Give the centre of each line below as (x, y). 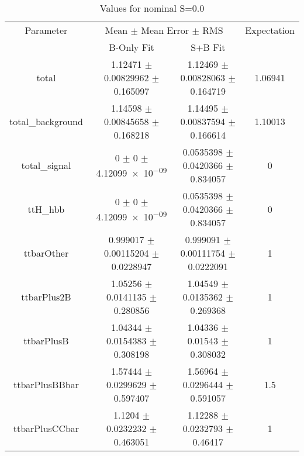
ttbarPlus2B (46, 297)
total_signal (46, 165)
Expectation (270, 30)
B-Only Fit (132, 47)
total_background (46, 121)
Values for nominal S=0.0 (152, 8)
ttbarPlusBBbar (46, 384)
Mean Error (165, 30)
